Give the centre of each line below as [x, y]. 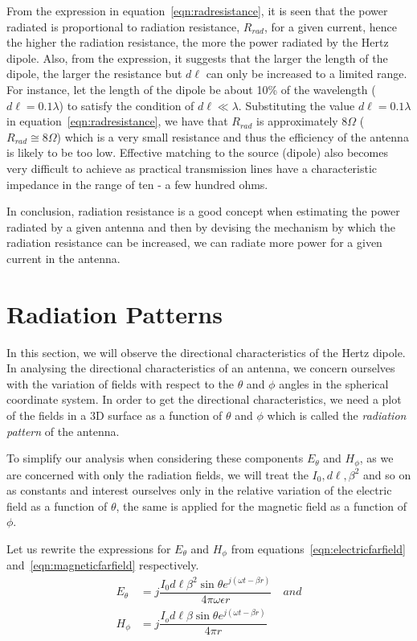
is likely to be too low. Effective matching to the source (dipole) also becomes [197, 152]
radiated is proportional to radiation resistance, [123, 26]
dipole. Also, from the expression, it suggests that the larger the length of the [197, 58]
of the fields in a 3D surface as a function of [114, 415]
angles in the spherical [334, 383]
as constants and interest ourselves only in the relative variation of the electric [199, 490]
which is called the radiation [337, 415]
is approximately [297, 121]
